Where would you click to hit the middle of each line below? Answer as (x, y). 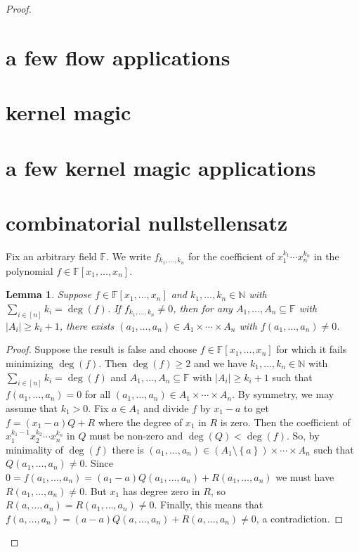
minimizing (30, 362)
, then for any (203, 308)
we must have (305, 476)
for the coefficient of (231, 256)
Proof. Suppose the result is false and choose (102, 349)
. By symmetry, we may (283, 394)
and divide (166, 407)
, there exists (87, 325)
